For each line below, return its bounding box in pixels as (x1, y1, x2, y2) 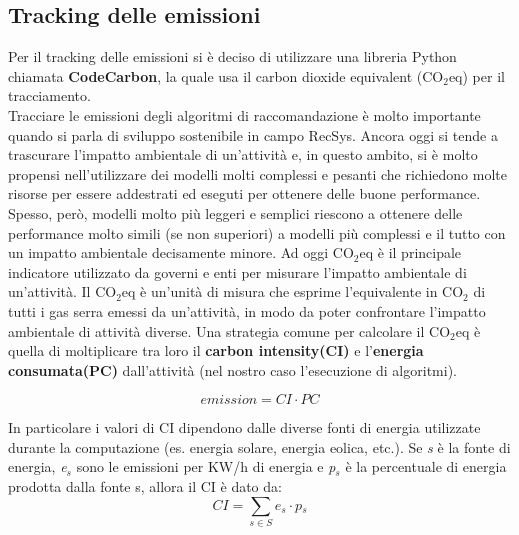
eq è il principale (359, 242, 462, 263)
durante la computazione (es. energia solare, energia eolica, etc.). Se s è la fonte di (8, 436, 511, 457)
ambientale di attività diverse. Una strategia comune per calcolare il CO (8, 320, 451, 341)
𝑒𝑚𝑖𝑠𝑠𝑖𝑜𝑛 (200, 393, 258, 408)
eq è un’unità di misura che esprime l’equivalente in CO (121, 281, 464, 302)
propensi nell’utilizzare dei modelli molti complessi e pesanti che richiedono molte (8, 163, 507, 184)
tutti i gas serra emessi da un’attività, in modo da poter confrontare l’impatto (8, 300, 486, 321)
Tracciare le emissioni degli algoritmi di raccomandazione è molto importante (8, 104, 481, 125)
